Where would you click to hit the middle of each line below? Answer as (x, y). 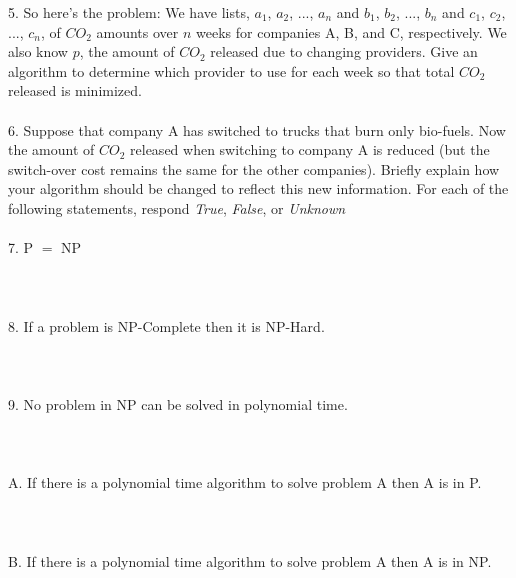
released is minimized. (75, 90)
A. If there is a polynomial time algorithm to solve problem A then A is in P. (245, 482)
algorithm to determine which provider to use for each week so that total (231, 70)
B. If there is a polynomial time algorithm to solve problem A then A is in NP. (250, 560)
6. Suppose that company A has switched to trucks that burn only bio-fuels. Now (257, 129)
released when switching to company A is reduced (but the (310, 149)
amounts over (137, 31)
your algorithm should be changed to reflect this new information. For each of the (258, 188)
